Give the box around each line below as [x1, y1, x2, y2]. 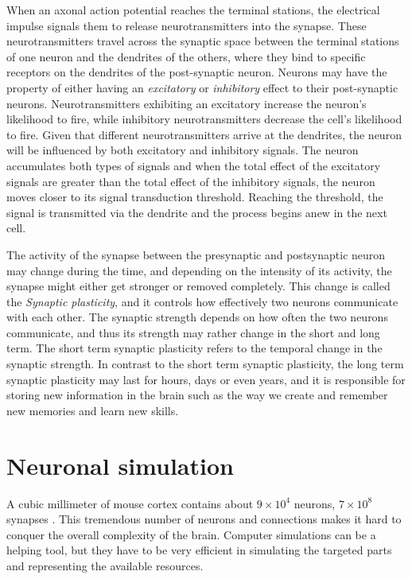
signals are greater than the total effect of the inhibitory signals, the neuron [6, 173, 375, 189]
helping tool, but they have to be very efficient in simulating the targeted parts [6, 542, 392, 558]
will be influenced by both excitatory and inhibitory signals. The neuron [6, 142, 359, 158]
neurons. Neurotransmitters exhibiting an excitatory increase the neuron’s [6, 95, 367, 111]
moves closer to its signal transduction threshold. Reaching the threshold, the [6, 188, 383, 205]
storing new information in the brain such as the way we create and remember [6, 387, 388, 403]
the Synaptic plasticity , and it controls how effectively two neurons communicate [6, 293, 398, 309]
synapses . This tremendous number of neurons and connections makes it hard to [6, 511, 402, 527]
